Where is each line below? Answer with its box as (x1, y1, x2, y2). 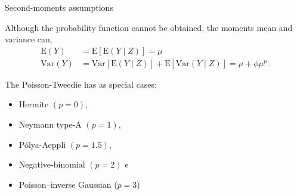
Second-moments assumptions (5, 1, 113, 13)
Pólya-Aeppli (18, 138, 66, 150)
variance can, (5, 33, 52, 45)
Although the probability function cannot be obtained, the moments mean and (5, 21, 293, 33)
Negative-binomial (18, 158, 85, 171)
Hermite (18, 98, 49, 110)
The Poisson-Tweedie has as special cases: (5, 78, 157, 90)
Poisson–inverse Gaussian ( (18, 178, 117, 190)
